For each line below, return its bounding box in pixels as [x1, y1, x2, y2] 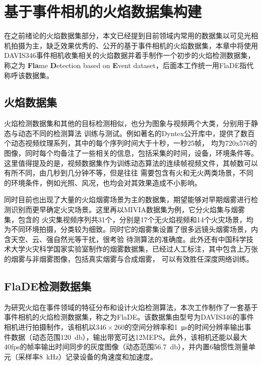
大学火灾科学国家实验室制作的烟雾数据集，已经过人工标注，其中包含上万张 [11, 244, 258, 254]
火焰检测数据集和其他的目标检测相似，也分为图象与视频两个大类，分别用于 [4, 118, 251, 129]
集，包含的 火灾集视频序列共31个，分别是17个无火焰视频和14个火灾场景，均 [4, 214, 253, 224]
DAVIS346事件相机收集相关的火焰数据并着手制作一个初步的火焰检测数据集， [4, 50, 255, 60]
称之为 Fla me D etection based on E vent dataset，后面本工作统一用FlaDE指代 [4, 59, 254, 70]
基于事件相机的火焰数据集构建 [4, 1, 202, 22]
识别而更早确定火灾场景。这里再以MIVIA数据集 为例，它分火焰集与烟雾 [11, 204, 245, 215]
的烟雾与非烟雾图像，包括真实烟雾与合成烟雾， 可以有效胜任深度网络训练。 [4, 254, 253, 264]
